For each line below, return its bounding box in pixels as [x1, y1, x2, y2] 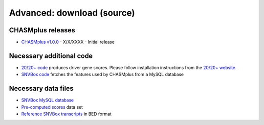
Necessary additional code [9, 51, 93, 60]
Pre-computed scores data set [21, 104, 83, 110]
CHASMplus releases [9, 26, 75, 34]
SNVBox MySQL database [21, 97, 74, 103]
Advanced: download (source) [9, 7, 135, 18]
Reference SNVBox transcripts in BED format [21, 111, 112, 117]
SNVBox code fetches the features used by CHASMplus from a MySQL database [21, 72, 184, 77]
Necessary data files [9, 84, 74, 93]
